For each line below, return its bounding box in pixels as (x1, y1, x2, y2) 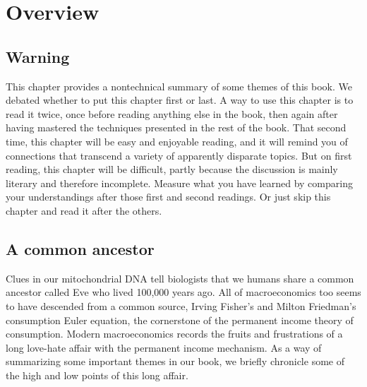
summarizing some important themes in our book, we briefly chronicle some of (6, 354, 344, 369)
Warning (6, 45, 70, 67)
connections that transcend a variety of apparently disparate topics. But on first (6, 148, 352, 162)
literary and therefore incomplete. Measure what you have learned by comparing (6, 175, 353, 190)
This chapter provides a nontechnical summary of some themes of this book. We (6, 78, 352, 93)
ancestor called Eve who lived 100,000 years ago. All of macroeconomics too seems (6, 285, 361, 299)
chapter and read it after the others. (6, 203, 162, 218)
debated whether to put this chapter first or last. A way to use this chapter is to (6, 93, 354, 107)
